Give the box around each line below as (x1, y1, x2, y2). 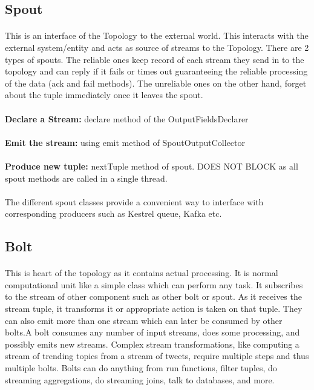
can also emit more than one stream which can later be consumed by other (5, 314, 283, 326)
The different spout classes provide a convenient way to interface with (5, 195, 264, 208)
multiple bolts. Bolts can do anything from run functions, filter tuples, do (5, 362, 277, 374)
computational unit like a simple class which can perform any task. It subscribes (5, 278, 303, 291)
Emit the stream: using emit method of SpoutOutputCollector (5, 136, 246, 148)
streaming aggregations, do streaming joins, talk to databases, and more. (5, 373, 275, 386)
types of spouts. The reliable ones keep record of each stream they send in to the (5, 53, 304, 65)
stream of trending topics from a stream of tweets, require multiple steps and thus (5, 349, 309, 362)
